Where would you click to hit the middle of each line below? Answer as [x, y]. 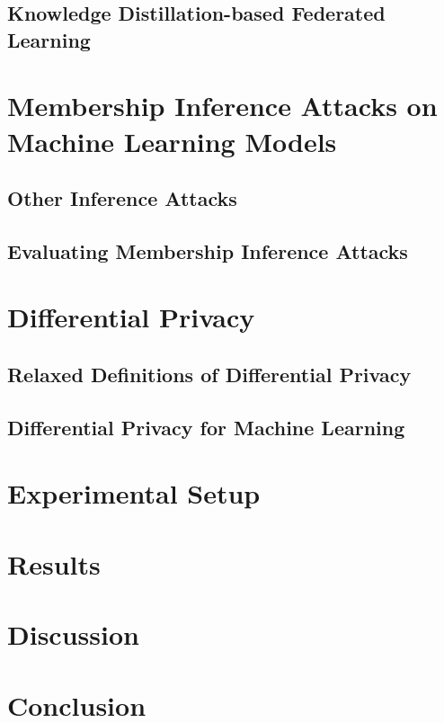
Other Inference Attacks [122, 198]
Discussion [73, 634]
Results [54, 563]
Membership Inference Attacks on [222, 106]
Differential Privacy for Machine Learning [206, 427]
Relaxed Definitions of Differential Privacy [209, 375]
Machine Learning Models [172, 141]
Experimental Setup [134, 493]
